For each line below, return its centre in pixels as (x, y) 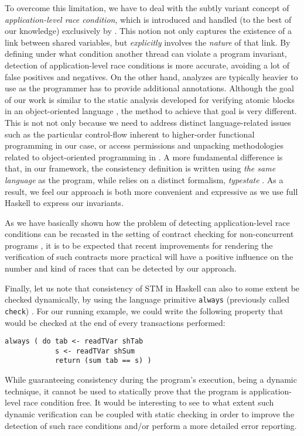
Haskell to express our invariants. (64, 203)
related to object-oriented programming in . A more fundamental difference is (144, 157)
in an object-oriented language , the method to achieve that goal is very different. (151, 111)
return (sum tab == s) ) (103, 361)
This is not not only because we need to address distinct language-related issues (148, 122)
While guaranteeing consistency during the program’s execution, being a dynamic (151, 380)
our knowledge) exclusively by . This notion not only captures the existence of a (148, 31)
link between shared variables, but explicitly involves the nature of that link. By (148, 42)
